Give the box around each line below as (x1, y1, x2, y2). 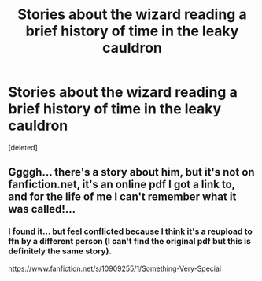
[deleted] (8, 142, 38, 152)
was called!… (8, 202, 76, 216)
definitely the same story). (8, 246, 113, 257)
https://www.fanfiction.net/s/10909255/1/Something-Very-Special (8, 264, 222, 273)
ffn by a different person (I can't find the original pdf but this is (8, 236, 252, 247)
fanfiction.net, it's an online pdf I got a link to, (8, 178, 235, 191)
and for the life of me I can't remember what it (8, 190, 237, 204)
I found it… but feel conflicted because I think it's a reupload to (8, 226, 253, 237)
